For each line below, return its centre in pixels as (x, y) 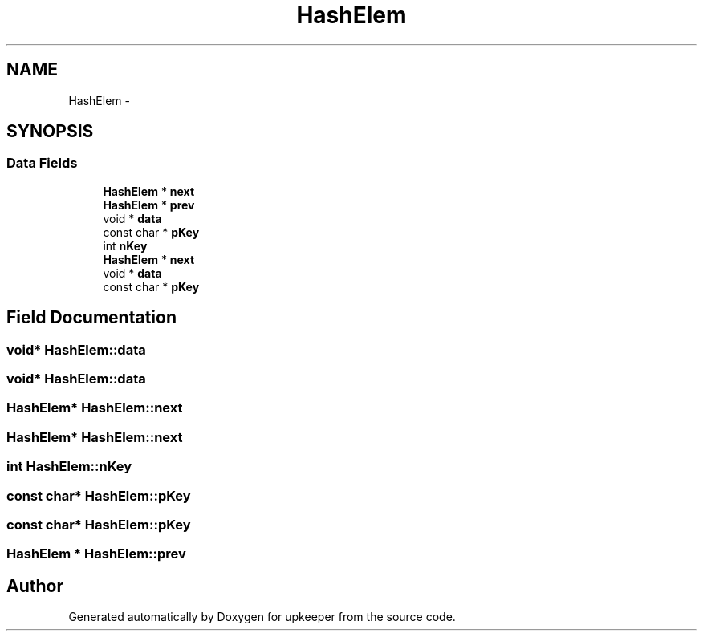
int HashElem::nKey (69, 467)
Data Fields (42, 163)
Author (35, 586)
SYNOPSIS (50, 132)
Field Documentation (91, 318)
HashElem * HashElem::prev (96, 554)
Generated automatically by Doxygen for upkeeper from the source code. (262, 617)
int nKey (125, 245)
